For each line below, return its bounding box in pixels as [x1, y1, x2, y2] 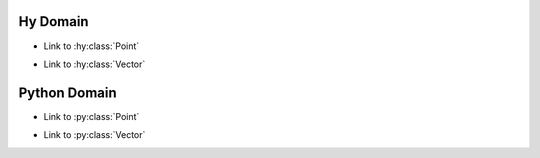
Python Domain [18, 84, 117, 101]
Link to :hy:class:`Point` [43, 40, 140, 52]
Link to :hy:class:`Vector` [43, 58, 146, 70]
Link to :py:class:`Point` [43, 110, 140, 122]
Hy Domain [18, 13, 89, 30]
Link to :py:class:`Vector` [43, 129, 146, 141]
